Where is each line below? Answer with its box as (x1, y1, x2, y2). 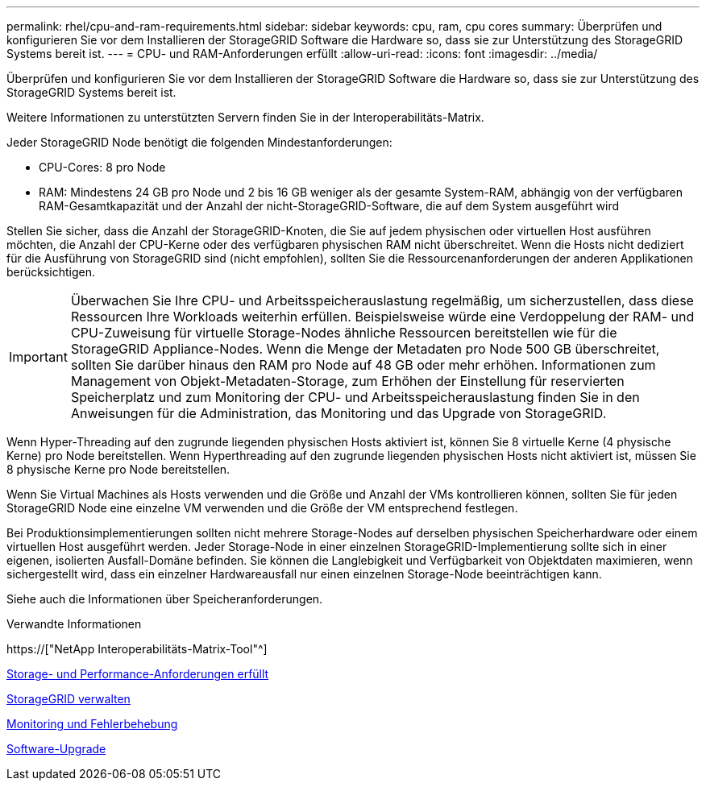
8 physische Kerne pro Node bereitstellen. (6, 462, 230, 476)
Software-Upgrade (6, 742, 106, 756)
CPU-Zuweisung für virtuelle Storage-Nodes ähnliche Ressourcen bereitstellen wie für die (70, 325, 617, 341)
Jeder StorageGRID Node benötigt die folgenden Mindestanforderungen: (6, 135, 392, 149)
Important (9, 349, 68, 365)
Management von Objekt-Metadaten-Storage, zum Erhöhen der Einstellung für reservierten (70, 373, 625, 389)
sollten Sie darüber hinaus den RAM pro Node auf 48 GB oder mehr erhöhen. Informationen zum (70, 357, 656, 373)
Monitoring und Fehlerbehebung (6, 717, 178, 731)
